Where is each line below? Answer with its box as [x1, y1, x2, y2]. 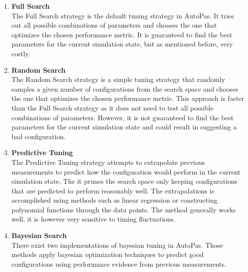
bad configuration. [11, 131, 66, 141]
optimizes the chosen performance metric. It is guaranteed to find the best [11, 29, 232, 39]
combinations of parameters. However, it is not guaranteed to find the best [11, 112, 234, 122]
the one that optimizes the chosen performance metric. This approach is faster [11, 93, 245, 103]
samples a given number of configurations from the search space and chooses [11, 83, 239, 94]
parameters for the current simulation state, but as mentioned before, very [11, 39, 233, 49]
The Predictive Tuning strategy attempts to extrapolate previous [11, 157, 205, 167]
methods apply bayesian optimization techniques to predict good [11, 249, 204, 259]
